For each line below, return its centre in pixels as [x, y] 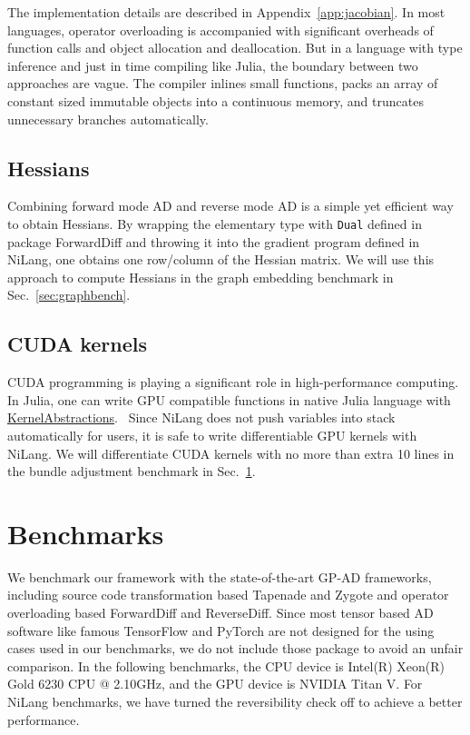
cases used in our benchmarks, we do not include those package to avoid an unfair [235, 648]
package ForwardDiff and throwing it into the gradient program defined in [214, 241]
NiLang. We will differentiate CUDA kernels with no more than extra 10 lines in [231, 453]
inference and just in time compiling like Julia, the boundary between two [213, 65]
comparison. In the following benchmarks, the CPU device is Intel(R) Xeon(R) [226, 665]
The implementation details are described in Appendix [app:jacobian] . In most [226, 12]
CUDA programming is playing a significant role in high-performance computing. [233, 382]
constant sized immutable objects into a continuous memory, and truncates [215, 100]
